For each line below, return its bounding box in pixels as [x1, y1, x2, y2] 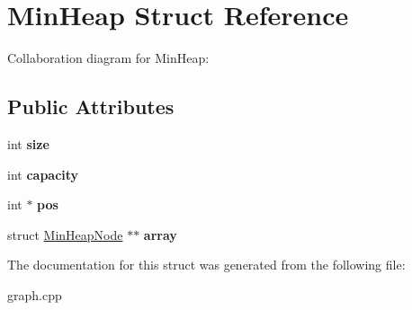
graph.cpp [7, 285, 62, 304]
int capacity [7, 164, 79, 183]
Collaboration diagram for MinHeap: [7, 49, 210, 67]
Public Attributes [7, 93, 175, 120]
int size [7, 134, 49, 153]
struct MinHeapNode [7, 225, 123, 244]
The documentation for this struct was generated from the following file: [7, 255, 406, 274]
